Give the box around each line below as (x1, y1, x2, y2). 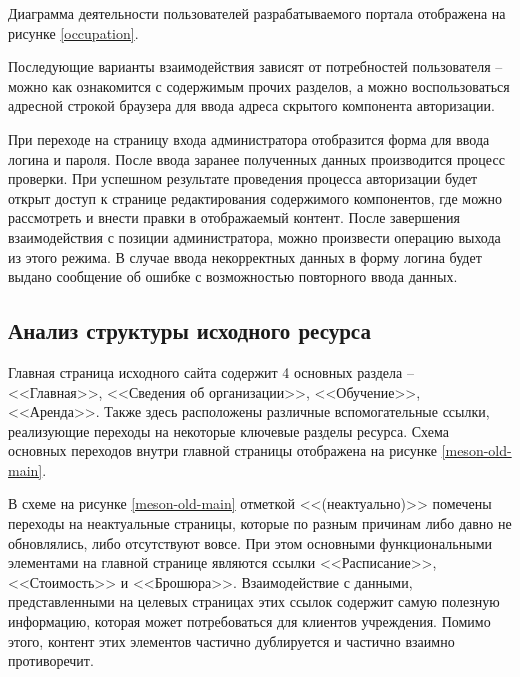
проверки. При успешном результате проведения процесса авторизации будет (8, 168, 478, 189)
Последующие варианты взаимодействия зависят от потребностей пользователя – (8, 56, 503, 77)
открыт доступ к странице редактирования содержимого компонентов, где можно (8, 187, 502, 208)
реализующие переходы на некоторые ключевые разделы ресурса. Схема (8, 420, 449, 441)
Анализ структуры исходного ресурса (8, 315, 371, 346)
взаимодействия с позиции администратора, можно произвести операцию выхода (8, 226, 501, 247)
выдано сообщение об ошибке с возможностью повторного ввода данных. (8, 266, 458, 287)
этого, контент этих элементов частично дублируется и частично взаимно (8, 630, 455, 651)
